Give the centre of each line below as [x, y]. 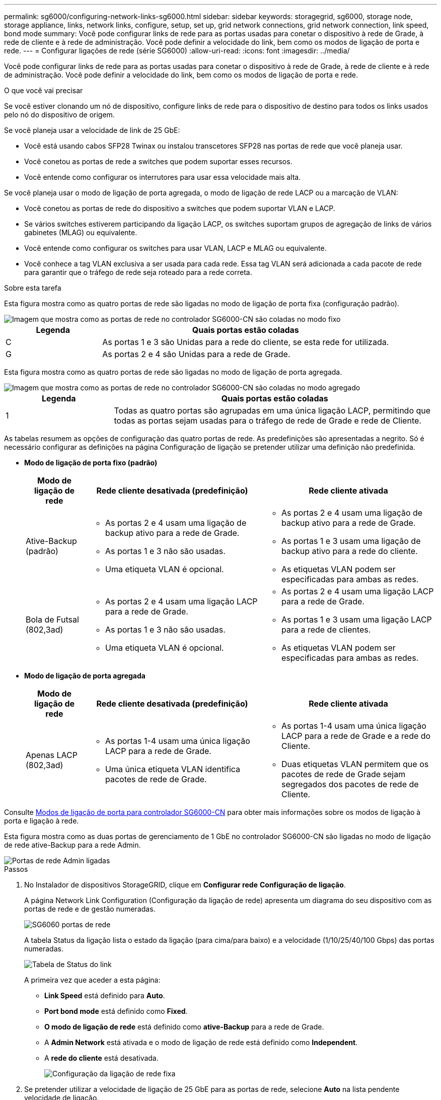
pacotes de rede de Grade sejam [343, 774]
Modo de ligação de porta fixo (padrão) [91, 463]
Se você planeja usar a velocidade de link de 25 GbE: [92, 130]
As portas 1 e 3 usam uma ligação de [351, 541]
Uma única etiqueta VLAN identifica [173, 769]
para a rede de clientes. [326, 630]
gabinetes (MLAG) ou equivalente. [81, 232]
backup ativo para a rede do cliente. [349, 551]
